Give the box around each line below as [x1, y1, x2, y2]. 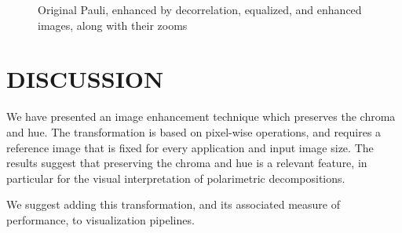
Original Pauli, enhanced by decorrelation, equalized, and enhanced [38, 2, 362, 17]
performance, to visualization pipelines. [6, 211, 195, 228]
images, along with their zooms [38, 16, 188, 33]
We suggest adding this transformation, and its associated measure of [6, 196, 341, 213]
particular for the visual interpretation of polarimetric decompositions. [6, 169, 345, 186]
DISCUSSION [6, 63, 164, 95]
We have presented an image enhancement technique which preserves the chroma [6, 108, 396, 125]
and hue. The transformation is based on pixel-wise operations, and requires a [6, 123, 382, 140]
